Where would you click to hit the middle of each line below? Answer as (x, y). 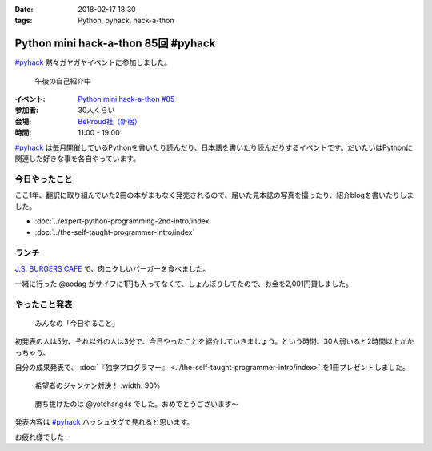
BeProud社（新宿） (110, 121)
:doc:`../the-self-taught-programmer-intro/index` (115, 232)
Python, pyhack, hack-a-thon (126, 21)
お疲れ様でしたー (43, 437)
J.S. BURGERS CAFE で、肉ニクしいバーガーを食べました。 (112, 269)
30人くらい (96, 110)
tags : (24, 21)
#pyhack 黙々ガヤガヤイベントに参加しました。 (93, 62)
